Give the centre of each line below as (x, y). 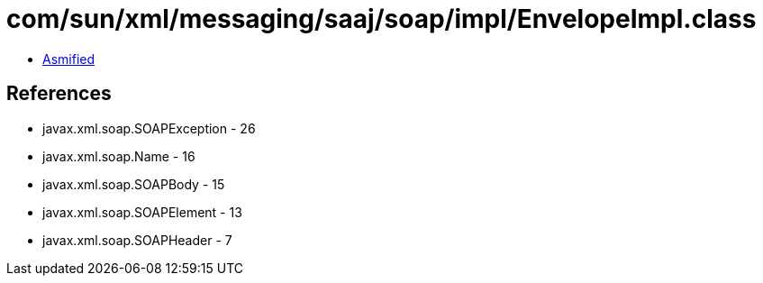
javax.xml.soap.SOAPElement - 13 (142, 212)
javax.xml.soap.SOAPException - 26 (149, 128)
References (59, 94)
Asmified (69, 59)
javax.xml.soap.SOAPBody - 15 (134, 184)
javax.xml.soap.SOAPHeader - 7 (137, 240)
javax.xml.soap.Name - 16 (119, 156)
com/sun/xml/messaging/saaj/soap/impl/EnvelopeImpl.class (381, 19)
